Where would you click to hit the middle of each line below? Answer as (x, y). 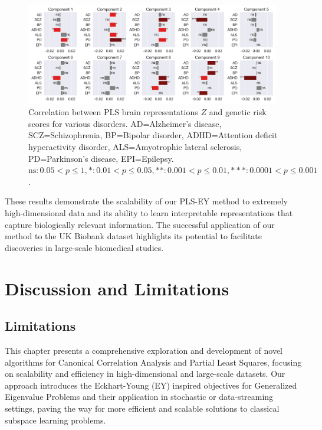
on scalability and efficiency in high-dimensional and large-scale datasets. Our (145, 374)
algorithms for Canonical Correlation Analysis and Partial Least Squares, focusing (153, 362)
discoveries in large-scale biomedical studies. (84, 247)
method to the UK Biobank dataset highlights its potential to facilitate (134, 236)
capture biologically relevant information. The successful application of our (140, 224)
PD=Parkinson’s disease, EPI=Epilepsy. (101, 158)
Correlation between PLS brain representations (113, 112)
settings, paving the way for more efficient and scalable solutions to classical (142, 408)
